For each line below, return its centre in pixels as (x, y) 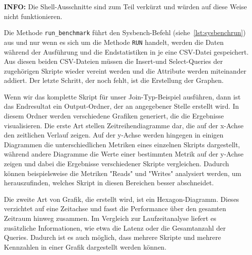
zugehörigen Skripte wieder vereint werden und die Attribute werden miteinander (125, 70)
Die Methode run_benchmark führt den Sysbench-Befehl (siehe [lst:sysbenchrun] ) (125, 32)
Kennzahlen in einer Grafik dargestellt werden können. (85, 246)
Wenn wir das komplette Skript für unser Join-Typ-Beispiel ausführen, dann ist (122, 96)
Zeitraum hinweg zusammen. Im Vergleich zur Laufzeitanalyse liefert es (110, 218)
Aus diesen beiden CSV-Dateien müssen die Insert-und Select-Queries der (113, 61)
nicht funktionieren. (33, 16)
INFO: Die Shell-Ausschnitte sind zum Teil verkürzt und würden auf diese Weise (126, 6)
